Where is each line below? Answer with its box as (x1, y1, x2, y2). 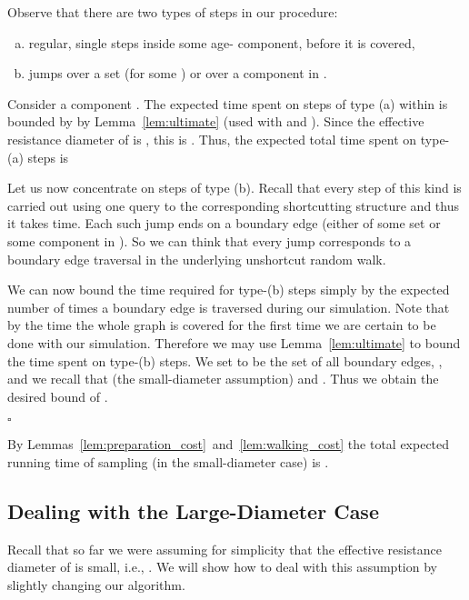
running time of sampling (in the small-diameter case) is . (7, 452, 329, 471)
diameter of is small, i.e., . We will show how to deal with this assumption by (7, 557, 437, 576)
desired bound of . (7, 386, 108, 405)
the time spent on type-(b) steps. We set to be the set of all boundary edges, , (7, 351, 443, 370)
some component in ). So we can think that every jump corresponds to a (7, 231, 412, 250)
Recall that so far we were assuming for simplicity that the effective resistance (7, 539, 442, 558)
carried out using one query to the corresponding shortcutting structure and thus (7, 195, 459, 215)
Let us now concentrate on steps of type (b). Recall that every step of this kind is (7, 178, 462, 197)
